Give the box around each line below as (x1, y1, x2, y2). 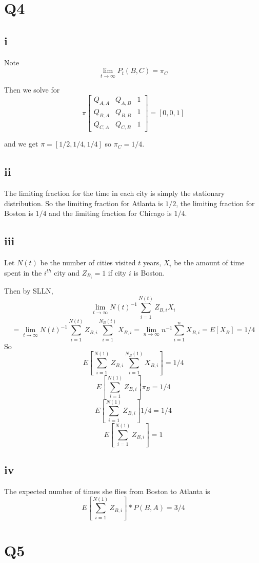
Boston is (4, 208, 33, 219)
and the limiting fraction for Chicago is (49, 208, 172, 219)
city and (54, 267, 80, 278)
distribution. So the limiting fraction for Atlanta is (4, 197, 163, 208)
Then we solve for (4, 84, 60, 95)
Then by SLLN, (4, 285, 53, 296)
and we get (4, 138, 38, 149)
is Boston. (133, 267, 165, 278)
